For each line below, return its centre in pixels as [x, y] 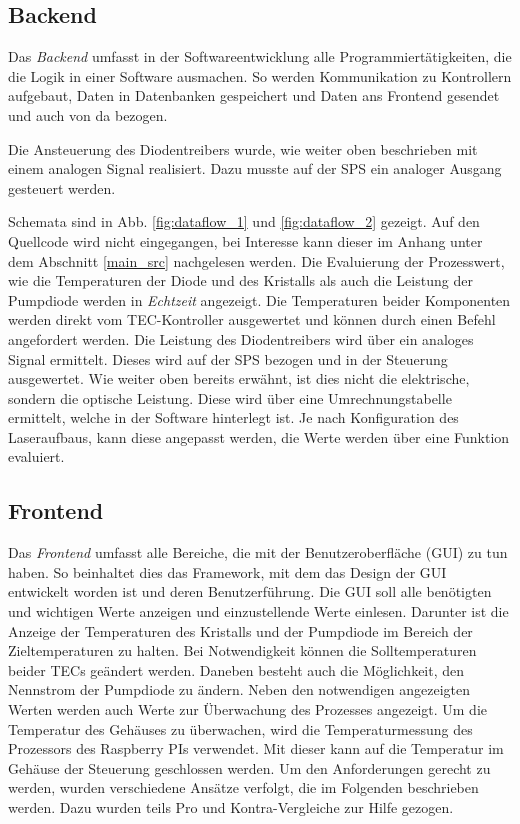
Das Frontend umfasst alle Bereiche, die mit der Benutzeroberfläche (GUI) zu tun [258, 552]
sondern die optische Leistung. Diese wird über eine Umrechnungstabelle [230, 397]
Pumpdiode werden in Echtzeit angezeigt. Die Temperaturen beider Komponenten [259, 299]
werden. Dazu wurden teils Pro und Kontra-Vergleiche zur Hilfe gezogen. [231, 807]
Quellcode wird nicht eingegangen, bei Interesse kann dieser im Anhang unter [245, 240]
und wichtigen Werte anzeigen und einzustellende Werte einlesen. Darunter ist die [258, 611]
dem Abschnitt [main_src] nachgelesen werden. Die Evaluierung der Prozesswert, [256, 260]
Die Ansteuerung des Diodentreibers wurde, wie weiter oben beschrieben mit [243, 148]
